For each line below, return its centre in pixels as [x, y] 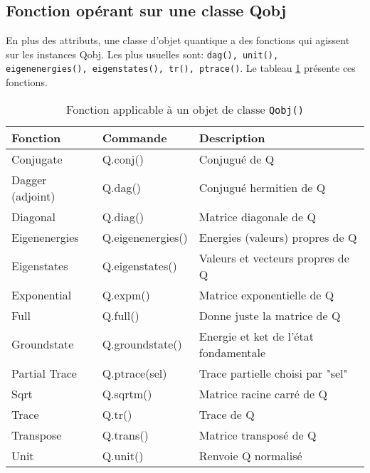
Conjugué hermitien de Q [262, 188]
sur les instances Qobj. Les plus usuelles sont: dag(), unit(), [142, 54]
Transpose [37, 435]
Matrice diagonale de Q [257, 216]
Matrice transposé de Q [258, 435]
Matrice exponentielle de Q [266, 294]
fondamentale [232, 352]
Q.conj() [123, 159]
